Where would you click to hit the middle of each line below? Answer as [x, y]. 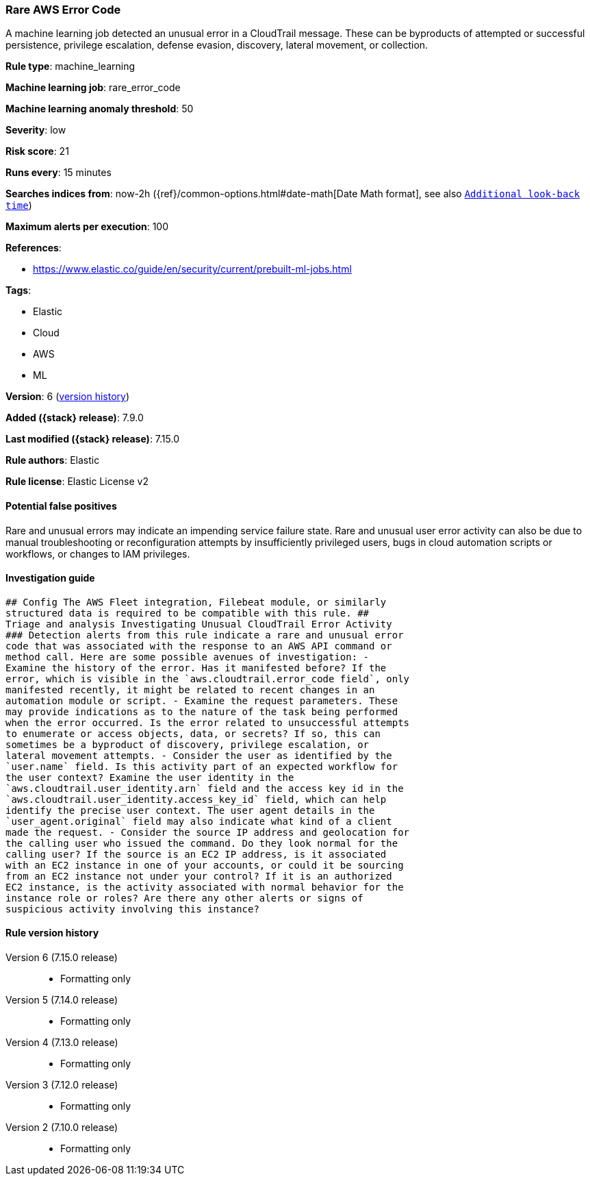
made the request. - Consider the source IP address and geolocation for [208, 832]
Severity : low [36, 130]
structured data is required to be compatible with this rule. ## [188, 613]
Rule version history [52, 933]
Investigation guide [50, 578]
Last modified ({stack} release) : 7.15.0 [92, 439]
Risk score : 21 [37, 151]
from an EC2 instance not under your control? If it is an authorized [199, 876]
